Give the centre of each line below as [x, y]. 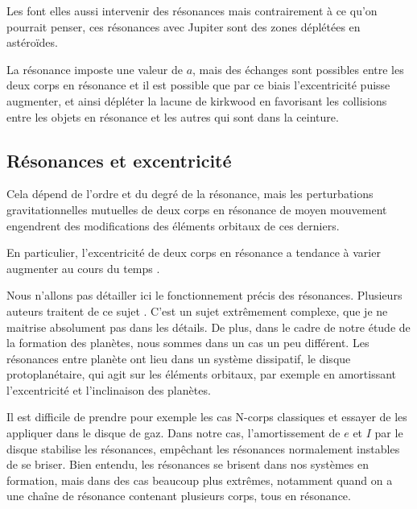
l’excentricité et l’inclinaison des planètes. [109, 389]
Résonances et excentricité [119, 160]
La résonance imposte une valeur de [95, 69]
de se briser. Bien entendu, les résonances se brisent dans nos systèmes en [188, 464]
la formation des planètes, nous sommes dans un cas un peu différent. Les [188, 343]
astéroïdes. [32, 42]
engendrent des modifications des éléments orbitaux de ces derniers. [173, 225]
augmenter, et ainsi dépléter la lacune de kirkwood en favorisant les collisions [197, 100]
